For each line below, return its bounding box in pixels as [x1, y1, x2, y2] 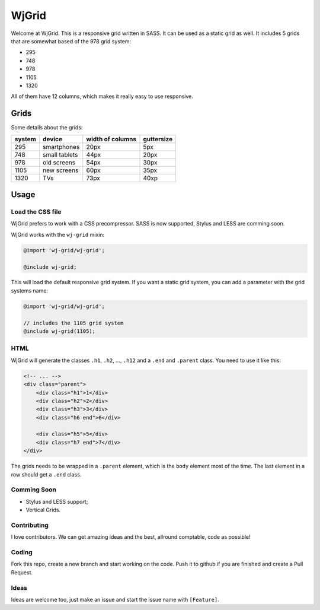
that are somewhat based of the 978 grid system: [11, 37, 132, 45]
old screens [42, 158, 76, 166]
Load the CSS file [11, 208, 62, 216]
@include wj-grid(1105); [23, 328, 96, 335]
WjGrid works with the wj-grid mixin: [11, 231, 105, 238]
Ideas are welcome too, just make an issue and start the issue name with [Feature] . [11, 596, 219, 603]
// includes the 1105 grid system [23, 319, 124, 326]
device [42, 135, 62, 143]
